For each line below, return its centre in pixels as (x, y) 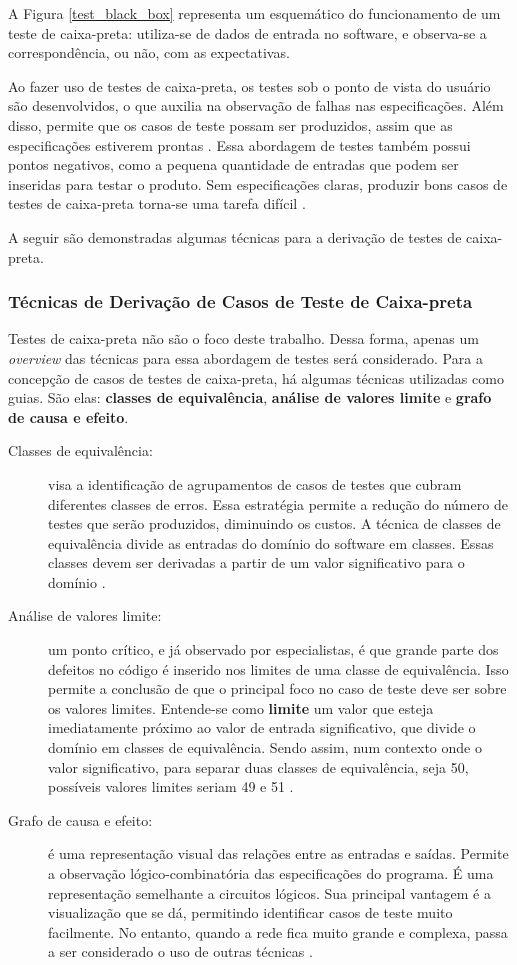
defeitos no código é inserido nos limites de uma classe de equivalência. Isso (278, 668)
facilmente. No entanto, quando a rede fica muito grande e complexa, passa (278, 931)
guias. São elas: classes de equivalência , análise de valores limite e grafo (250, 397)
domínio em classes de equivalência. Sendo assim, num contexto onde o (265, 747)
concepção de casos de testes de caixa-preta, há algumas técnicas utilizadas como (256, 377)
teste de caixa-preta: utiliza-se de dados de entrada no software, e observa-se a (247, 32)
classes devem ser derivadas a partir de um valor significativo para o (256, 562)
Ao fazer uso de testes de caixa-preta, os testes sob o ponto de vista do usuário (249, 85)
